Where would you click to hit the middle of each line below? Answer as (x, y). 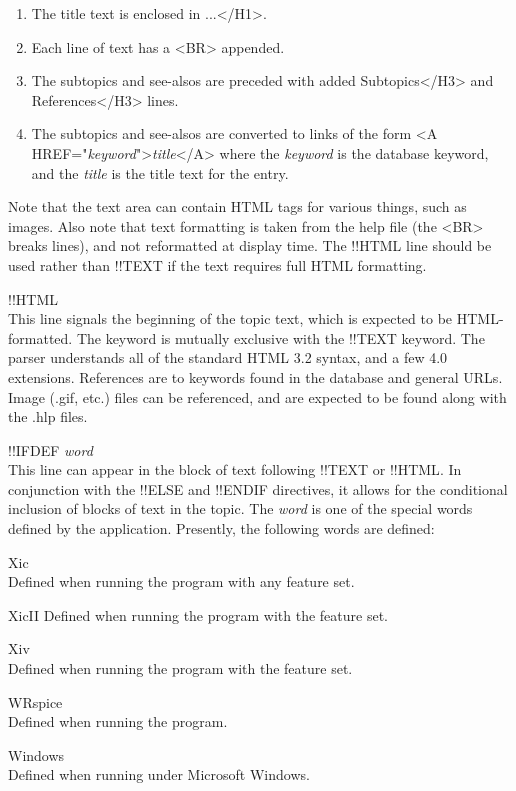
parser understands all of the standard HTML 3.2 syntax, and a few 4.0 (228, 357)
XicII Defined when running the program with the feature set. (198, 614)
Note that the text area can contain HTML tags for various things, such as (237, 206)
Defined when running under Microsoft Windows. (159, 774)
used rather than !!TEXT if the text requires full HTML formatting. (217, 264)
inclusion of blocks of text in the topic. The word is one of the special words (240, 508)
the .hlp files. (48, 416)
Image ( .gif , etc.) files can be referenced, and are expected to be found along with (257, 396)
